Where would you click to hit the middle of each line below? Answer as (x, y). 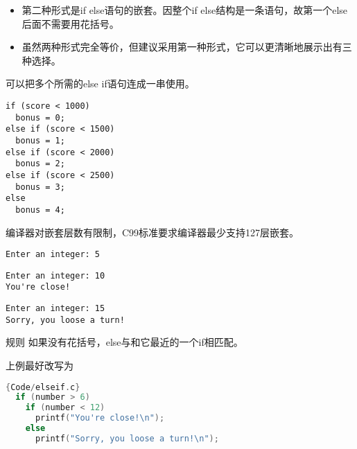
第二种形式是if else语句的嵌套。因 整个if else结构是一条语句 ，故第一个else (185, 10)
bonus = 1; (40, 140)
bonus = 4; (40, 210)
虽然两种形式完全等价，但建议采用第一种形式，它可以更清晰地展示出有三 (187, 47)
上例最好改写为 (40, 365)
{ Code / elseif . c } (43, 387)
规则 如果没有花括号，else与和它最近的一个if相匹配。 (124, 342)
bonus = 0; (40, 117)
